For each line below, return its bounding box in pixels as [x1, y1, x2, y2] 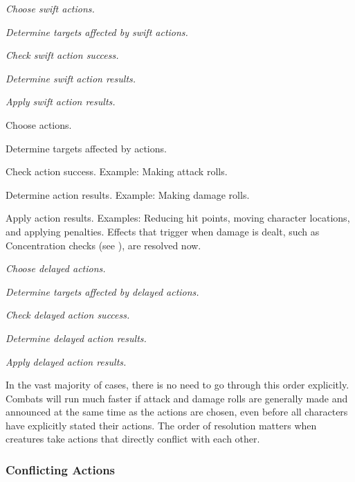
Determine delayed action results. [6, 330, 147, 345]
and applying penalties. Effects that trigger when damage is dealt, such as [6, 224, 320, 238]
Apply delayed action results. [6, 354, 127, 368]
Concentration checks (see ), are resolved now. [6, 238, 201, 252]
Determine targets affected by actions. [6, 141, 167, 155]
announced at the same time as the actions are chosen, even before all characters [6, 404, 348, 419]
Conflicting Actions [6, 461, 116, 478]
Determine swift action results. [6, 71, 136, 85]
